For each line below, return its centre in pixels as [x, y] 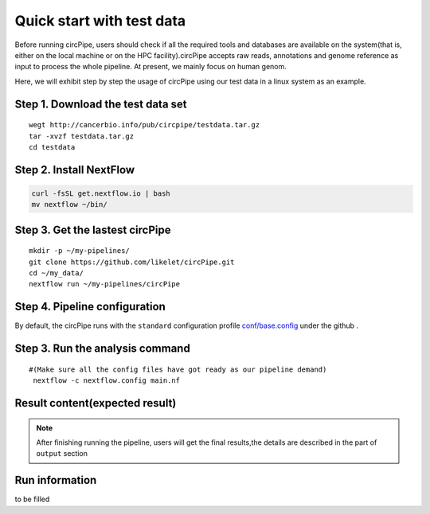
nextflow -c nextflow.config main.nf [107, 381]
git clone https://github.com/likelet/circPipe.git [132, 262]
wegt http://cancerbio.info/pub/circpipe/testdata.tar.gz [145, 125]
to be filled [32, 499]
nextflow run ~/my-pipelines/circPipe [105, 284]
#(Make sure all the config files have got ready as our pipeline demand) [178, 369]
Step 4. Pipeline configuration [90, 307]
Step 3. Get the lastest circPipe [93, 230]
